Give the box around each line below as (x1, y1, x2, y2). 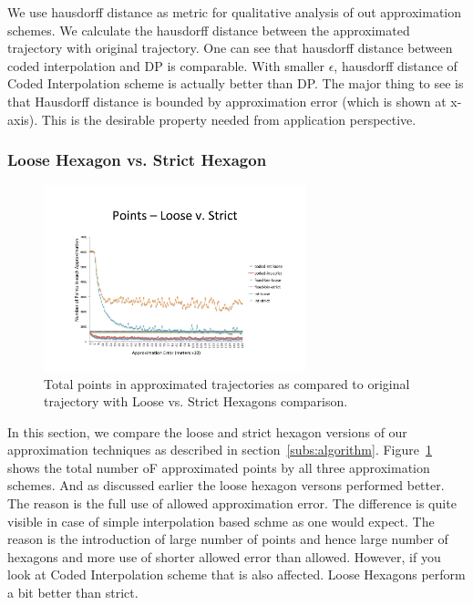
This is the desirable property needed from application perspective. (41, 109, 416, 128)
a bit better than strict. (7, 583, 139, 602)
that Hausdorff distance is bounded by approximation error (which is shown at (7, 91, 447, 110)
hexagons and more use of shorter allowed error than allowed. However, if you (7, 547, 441, 566)
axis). (7, 109, 38, 128)
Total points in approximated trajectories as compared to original (44, 374, 410, 393)
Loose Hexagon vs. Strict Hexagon (7, 149, 267, 171)
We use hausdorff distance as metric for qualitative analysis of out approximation (7, 3, 462, 21)
